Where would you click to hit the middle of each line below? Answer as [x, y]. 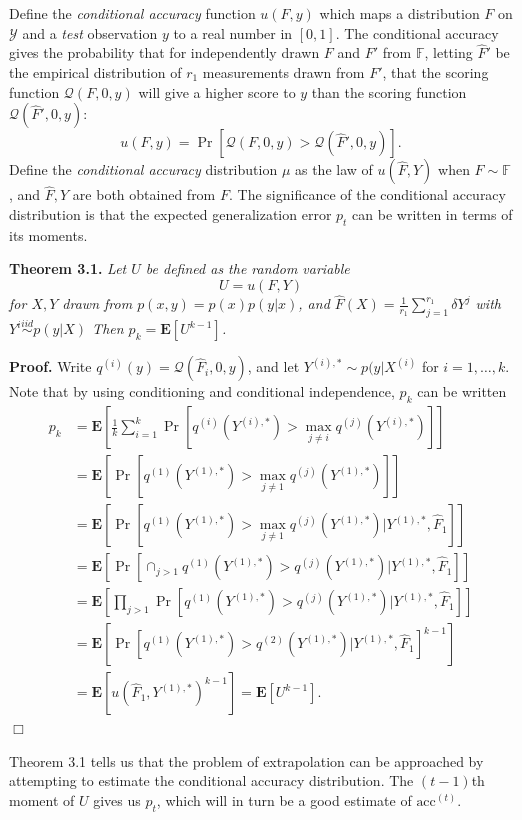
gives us [117, 800]
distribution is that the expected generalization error [170, 214]
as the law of [333, 169]
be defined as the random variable [247, 268]
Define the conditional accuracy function [132, 13]
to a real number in [233, 32]
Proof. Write [50, 366]
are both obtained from [144, 194]
